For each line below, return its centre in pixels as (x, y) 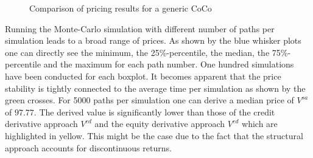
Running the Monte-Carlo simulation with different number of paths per (140, 28)
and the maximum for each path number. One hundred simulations (169, 64)
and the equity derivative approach (160, 124)
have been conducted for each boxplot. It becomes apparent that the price (143, 76)
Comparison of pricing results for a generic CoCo (121, 8)
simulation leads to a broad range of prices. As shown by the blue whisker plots (153, 40)
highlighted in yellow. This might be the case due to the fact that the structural (154, 135)
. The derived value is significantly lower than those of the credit (154, 112)
